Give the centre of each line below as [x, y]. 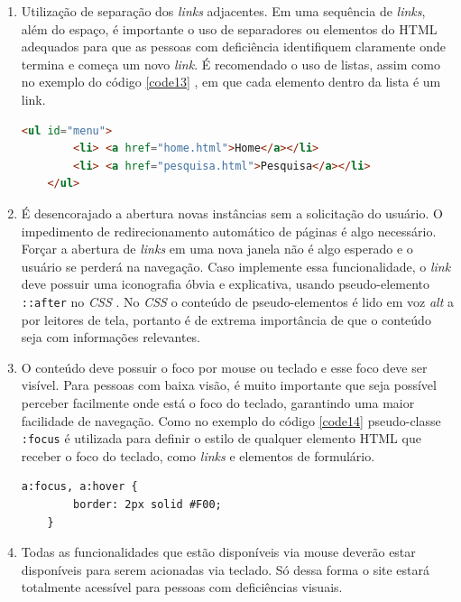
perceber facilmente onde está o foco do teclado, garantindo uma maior [218, 402]
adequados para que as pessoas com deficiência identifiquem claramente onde [233, 46]
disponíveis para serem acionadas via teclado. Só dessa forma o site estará [226, 569]
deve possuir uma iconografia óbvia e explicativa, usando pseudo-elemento [226, 284]
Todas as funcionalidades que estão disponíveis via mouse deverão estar [218, 552]
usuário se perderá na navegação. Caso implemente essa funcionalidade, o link [236, 266]
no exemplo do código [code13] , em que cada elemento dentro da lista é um [231, 82]
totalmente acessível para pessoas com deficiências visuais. [182, 587]
